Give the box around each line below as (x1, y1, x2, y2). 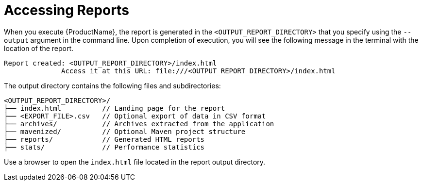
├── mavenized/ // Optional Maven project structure (4, 127, 246, 135)
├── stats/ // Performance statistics (4, 143, 205, 151)
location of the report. (4, 44, 74, 52)
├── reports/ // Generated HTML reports (4, 135, 205, 143)
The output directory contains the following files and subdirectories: (4, 81, 221, 90)
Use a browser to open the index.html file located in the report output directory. (4, 157, 266, 166)
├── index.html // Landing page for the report (4, 104, 225, 112)
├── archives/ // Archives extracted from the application (4, 119, 274, 128)
